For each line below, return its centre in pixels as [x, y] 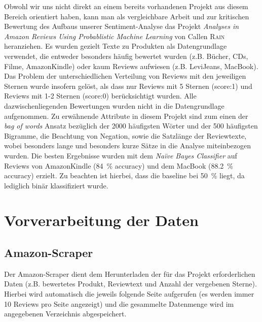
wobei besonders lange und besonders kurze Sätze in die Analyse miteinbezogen [127, 146]
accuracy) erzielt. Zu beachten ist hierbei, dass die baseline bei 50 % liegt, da [124, 175]
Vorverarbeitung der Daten [101, 220]
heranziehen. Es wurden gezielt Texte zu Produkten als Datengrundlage [116, 46]
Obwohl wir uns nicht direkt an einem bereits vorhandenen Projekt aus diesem [126, 6]
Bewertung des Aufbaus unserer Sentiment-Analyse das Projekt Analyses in [122, 26]
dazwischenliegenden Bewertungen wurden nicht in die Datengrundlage [114, 105]
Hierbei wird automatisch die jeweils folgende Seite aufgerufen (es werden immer [129, 294]
